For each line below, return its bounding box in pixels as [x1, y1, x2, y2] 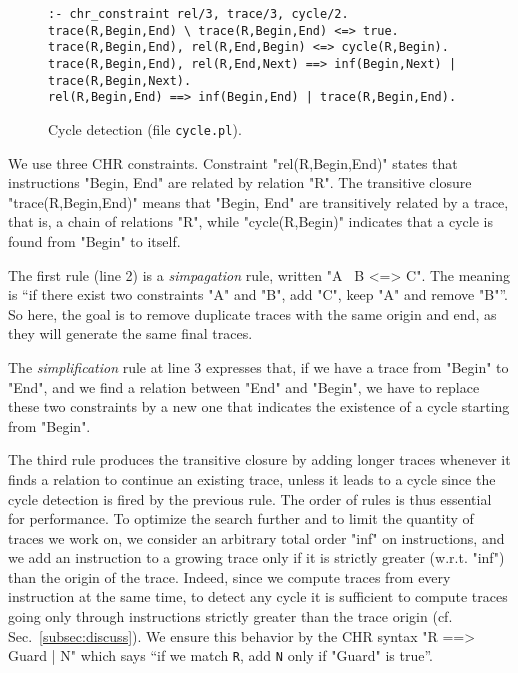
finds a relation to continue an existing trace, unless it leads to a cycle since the [8, 468, 496, 489]
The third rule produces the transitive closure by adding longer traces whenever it [8, 449, 511, 470]
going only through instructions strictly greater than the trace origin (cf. [8, 606, 453, 627]
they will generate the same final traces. [8, 323, 253, 344]
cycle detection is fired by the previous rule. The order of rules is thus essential [8, 488, 492, 509]
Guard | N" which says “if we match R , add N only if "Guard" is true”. [8, 645, 433, 666]
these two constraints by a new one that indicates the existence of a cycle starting [8, 396, 510, 417]
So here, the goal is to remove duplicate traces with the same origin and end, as [8, 303, 497, 324]
